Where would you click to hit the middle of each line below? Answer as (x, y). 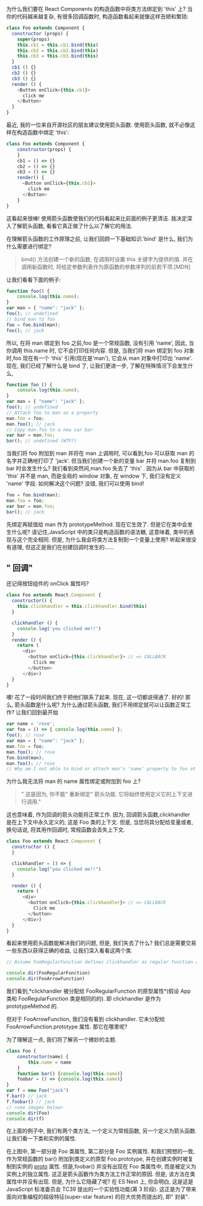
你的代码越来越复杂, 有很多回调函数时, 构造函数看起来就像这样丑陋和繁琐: (97, 16)
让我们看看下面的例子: (34, 279)
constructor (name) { (43, 1056)
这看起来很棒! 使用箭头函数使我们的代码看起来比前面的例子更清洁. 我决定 (97, 218)
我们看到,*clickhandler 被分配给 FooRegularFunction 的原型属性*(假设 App (99, 991)
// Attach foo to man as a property (52, 413)
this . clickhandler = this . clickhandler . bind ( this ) (82, 607)
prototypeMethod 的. (32, 1006)
